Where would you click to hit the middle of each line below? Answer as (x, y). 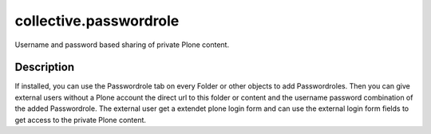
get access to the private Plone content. (81, 120)
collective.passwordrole (97, 21)
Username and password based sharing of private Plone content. (122, 45)
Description (45, 67)
